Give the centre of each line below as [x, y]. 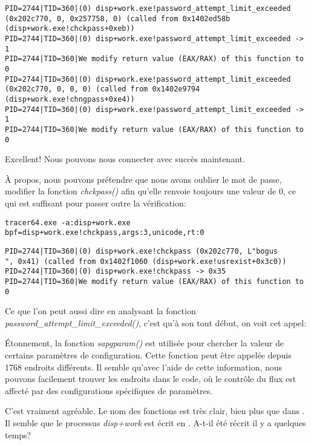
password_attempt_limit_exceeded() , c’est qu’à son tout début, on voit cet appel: [156, 322]
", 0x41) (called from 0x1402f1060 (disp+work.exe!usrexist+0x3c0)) [146, 261]
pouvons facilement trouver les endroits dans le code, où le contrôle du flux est [151, 379]
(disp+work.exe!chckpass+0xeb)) [70, 29]
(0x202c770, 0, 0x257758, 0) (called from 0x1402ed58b [118, 18]
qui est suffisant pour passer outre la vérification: [96, 203]
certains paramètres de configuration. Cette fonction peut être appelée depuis [148, 354]
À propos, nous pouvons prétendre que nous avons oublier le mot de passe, [143, 179]
